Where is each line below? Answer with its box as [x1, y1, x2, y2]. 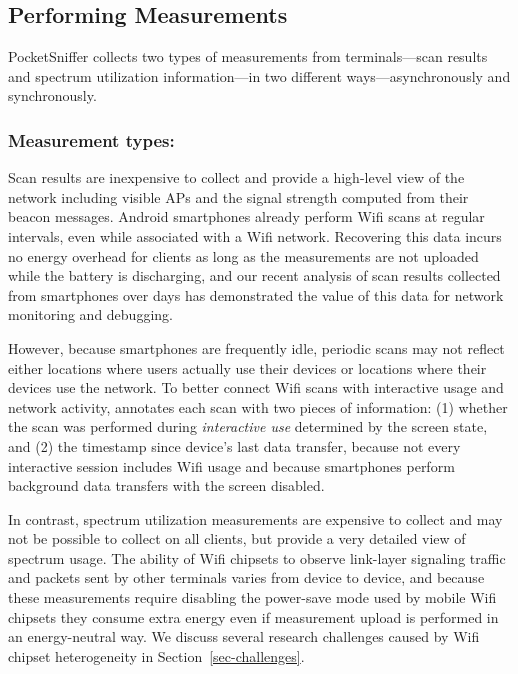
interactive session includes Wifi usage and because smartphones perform [8, 455, 455, 476]
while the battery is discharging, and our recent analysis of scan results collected [8, 265, 501, 286]
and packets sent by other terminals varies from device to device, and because [8, 567, 485, 588]
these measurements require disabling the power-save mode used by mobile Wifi [8, 587, 497, 608]
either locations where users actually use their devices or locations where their [8, 357, 487, 378]
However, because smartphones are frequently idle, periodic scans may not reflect [8, 337, 505, 358]
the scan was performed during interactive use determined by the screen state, [8, 416, 488, 437]
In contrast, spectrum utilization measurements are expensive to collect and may [8, 508, 503, 529]
